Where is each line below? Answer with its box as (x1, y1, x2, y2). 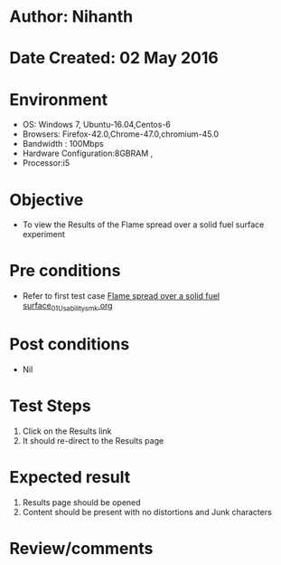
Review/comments (9, 538, 154, 559)
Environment (9, 89, 108, 110)
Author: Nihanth (9, 6, 134, 27)
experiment (22, 229, 66, 240)
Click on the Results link (22, 426, 112, 436)
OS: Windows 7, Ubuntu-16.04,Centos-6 (22, 120, 172, 130)
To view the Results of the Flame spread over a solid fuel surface (22, 219, 265, 230)
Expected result (9, 467, 131, 488)
